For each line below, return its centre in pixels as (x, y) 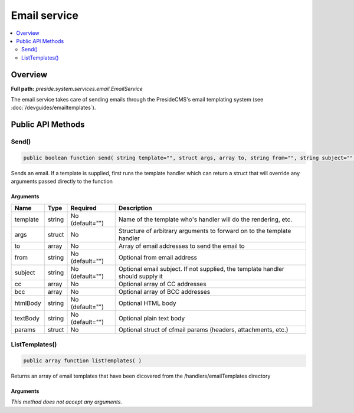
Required (83, 208)
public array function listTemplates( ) (82, 360)
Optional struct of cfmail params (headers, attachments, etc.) (203, 329)
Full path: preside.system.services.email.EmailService (77, 88)
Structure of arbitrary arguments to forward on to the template (205, 231)
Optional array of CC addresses (162, 284)
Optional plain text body (152, 318)
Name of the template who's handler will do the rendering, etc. (205, 219)
